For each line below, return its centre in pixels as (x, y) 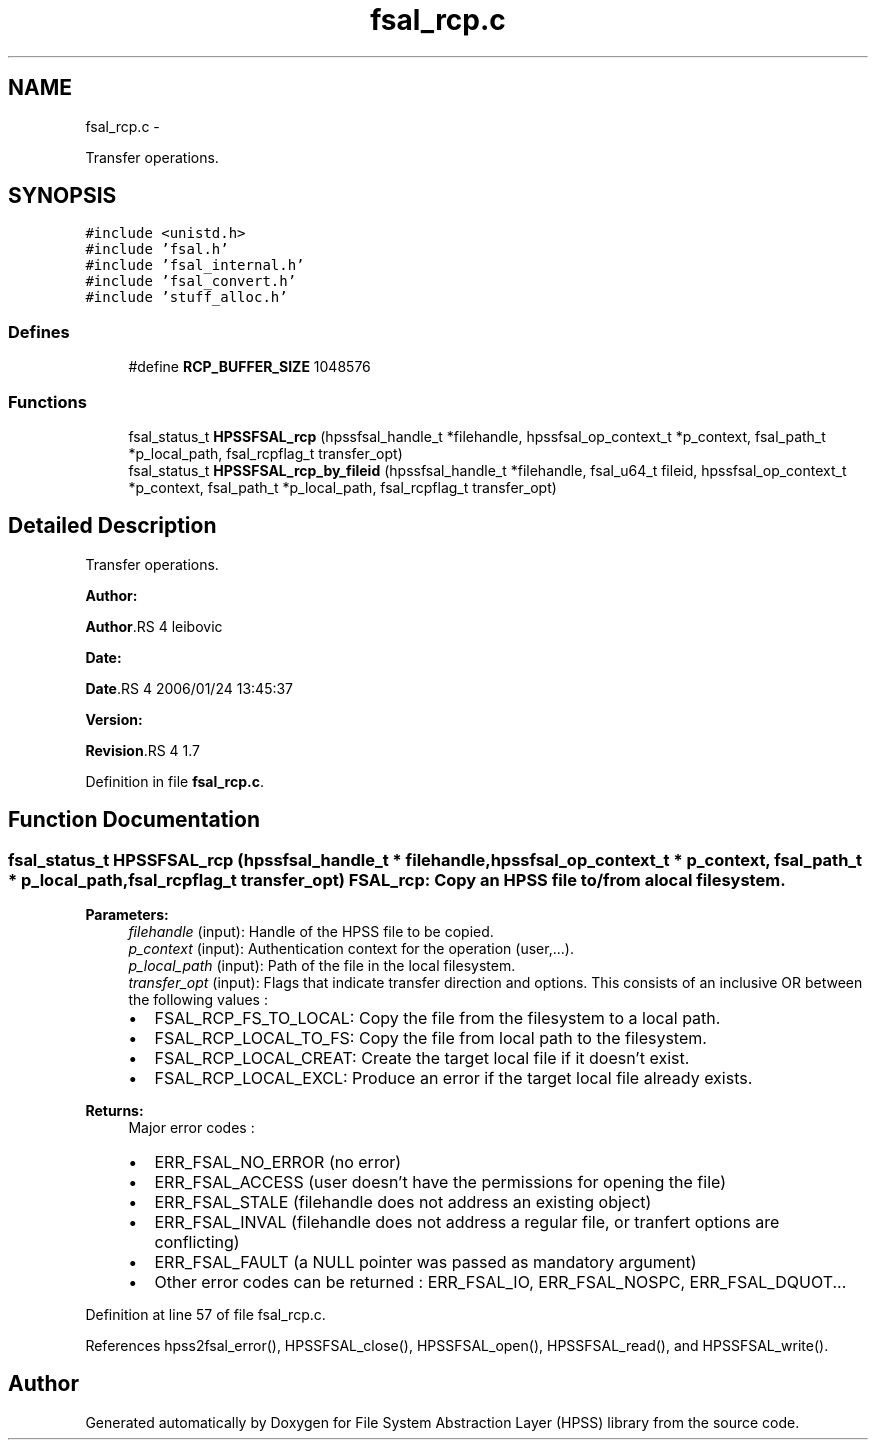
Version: (114, 719)
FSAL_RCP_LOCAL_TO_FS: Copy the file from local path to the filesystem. (430, 1038)
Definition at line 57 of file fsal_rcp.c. (205, 1314)
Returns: (114, 1110)
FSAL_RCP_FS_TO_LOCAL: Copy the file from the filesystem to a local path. (437, 1018)
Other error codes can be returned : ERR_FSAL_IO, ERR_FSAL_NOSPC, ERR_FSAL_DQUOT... (500, 1282)
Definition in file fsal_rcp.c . (174, 781)
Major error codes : (191, 1127)
